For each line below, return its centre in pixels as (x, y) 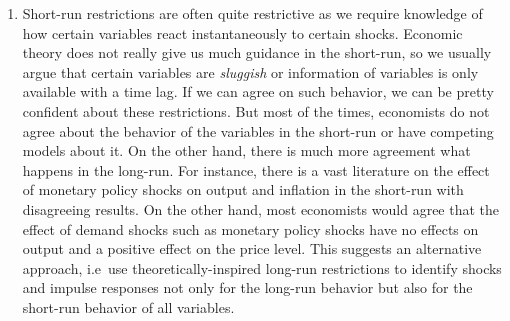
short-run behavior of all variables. (128, 306)
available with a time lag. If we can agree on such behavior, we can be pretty (258, 91)
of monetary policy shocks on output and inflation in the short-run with (243, 189)
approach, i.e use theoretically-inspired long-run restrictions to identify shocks (262, 267)
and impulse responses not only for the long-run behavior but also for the (247, 287)
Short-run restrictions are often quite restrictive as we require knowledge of (252, 13)
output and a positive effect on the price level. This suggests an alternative (252, 248)
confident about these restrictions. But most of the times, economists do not (256, 110)
